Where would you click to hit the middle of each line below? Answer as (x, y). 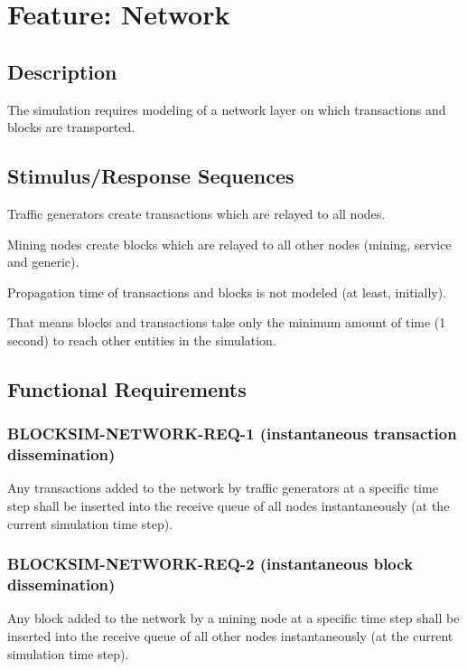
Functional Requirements (127, 388)
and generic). (43, 262)
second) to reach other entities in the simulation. (142, 340)
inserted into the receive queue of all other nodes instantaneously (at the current (230, 635)
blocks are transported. (71, 127)
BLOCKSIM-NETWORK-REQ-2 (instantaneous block (210, 564)
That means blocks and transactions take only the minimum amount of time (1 (227, 322)
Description (62, 71)
